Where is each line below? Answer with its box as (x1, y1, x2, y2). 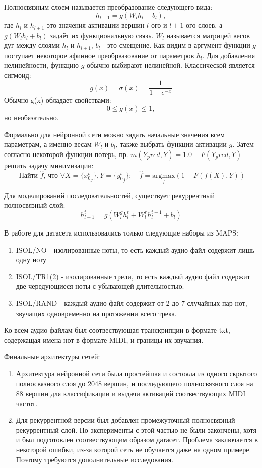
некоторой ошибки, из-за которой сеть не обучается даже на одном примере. (16, 444, 251, 455)
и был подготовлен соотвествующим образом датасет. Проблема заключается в (16, 434, 258, 445)
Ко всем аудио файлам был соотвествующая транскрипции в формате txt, (4, 325, 230, 335)
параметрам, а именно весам (4, 139, 92, 149)
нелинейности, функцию (4, 60, 79, 70)
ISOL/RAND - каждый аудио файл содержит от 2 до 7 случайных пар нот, (16, 297, 247, 308)
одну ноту (16, 254, 46, 265)
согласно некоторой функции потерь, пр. (4, 148, 128, 159)
